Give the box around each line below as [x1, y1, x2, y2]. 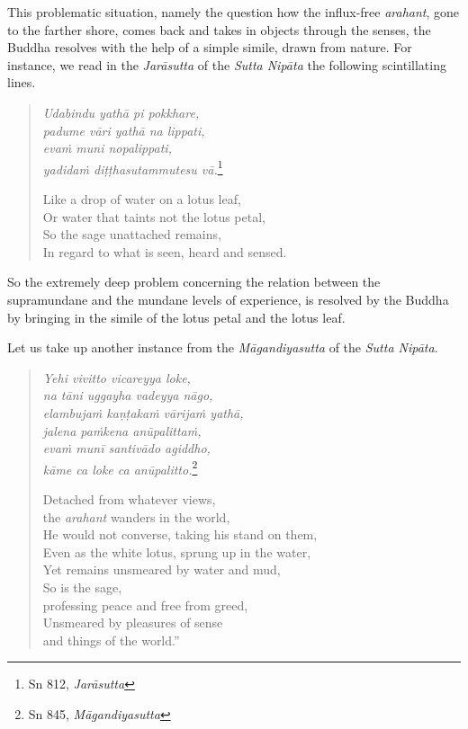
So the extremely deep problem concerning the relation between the [7, 272, 381, 291]
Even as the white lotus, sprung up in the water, [42, 542, 311, 561]
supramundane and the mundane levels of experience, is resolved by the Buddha [7, 289, 449, 308]
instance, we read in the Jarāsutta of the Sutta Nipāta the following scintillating [7, 55, 446, 74]
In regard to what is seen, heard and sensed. [42, 242, 287, 261]
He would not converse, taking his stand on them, [42, 525, 318, 544]
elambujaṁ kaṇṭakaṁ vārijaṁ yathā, [42, 403, 244, 422]
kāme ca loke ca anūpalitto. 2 [42, 457, 198, 478]
